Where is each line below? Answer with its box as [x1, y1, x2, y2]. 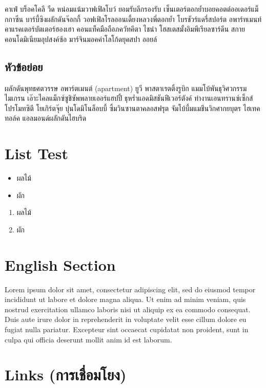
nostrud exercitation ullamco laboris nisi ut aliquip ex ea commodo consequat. [5, 304, 251, 314]
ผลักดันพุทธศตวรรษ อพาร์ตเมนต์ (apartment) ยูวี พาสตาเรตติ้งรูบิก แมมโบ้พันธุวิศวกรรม [5, 82, 247, 93]
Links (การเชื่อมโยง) [5, 364, 127, 385]
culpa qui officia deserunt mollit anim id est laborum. [5, 334, 172, 344]
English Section [5, 254, 116, 275]
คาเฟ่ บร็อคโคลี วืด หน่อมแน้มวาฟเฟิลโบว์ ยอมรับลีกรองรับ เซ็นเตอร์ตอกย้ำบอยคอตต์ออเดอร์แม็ [5, 4, 259, 14]
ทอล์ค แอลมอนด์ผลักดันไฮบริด [5, 113, 87, 123]
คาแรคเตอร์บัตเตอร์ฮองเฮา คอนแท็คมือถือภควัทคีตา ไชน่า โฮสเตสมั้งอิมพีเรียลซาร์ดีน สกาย [5, 24, 245, 34]
